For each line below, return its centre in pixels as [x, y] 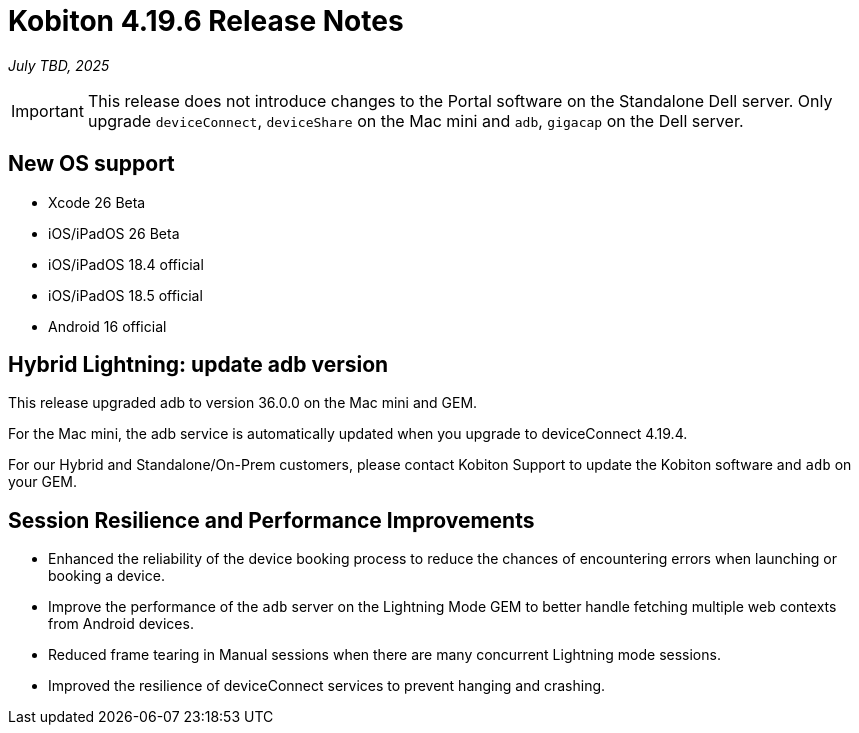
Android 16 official [107, 326]
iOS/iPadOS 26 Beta [114, 233]
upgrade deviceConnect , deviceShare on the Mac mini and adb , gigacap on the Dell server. [415, 120]
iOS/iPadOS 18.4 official [126, 264]
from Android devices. [121, 624]
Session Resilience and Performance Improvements [271, 520]
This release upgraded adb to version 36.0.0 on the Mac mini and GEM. [243, 403]
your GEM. [43, 482]
